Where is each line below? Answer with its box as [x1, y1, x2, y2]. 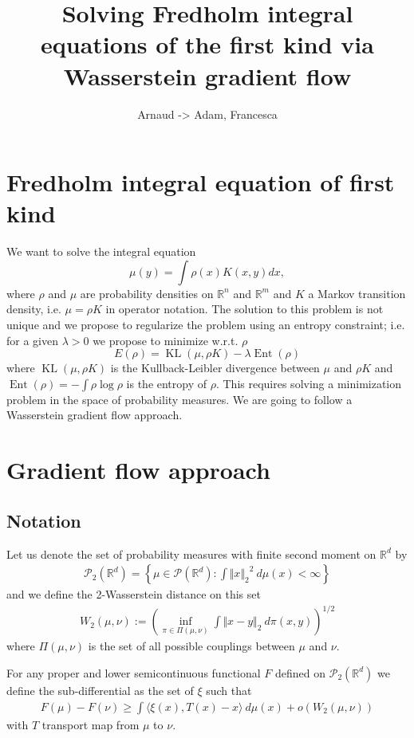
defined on [275, 664, 326, 681]
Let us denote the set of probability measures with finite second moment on [6, 545, 377, 562]
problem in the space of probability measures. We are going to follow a [6, 391, 353, 407]
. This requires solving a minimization [215, 375, 402, 391]
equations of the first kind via [41, 28, 374, 61]
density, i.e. [6, 300, 61, 317]
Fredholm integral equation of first [6, 166, 395, 198]
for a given [6, 332, 58, 348]
